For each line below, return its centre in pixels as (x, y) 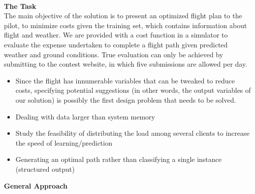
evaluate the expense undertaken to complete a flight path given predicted (116, 44)
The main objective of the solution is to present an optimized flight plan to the (123, 16)
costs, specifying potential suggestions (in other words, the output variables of (133, 90)
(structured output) (45, 169)
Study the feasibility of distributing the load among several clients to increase (132, 133)
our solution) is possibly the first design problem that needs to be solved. (126, 99)
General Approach (36, 185)
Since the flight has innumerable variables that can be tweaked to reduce (125, 80)
